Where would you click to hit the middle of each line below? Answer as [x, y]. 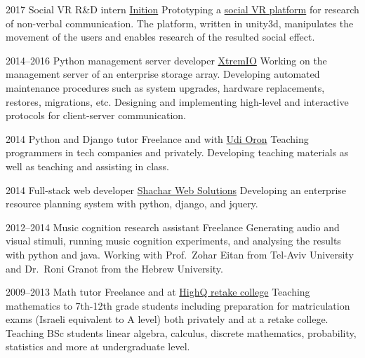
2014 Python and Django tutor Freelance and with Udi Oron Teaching [157, 138]
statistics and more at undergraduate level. [98, 346]
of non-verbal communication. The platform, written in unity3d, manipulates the [180, 23]
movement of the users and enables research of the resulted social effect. [160, 37]
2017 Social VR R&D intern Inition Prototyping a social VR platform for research [182, 9]
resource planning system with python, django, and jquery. [132, 204]
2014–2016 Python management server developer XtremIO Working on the [166, 60]
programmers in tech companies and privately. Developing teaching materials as [177, 152]
